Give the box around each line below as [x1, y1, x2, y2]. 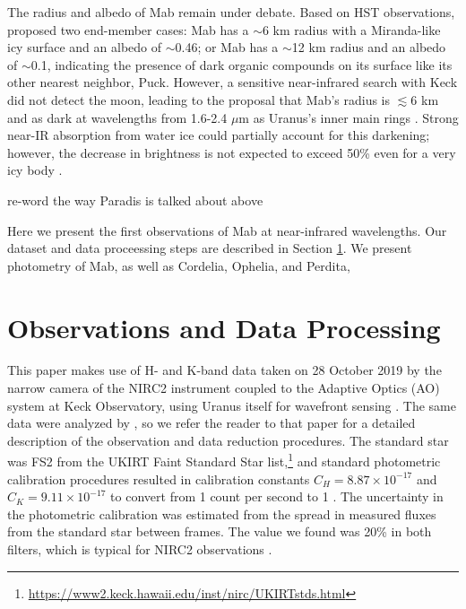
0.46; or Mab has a [175, 38, 279, 57]
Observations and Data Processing [7, 309, 441, 345]
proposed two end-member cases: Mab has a [7, 20, 249, 39]
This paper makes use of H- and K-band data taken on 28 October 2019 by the [7, 361, 442, 379]
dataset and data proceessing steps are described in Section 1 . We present [7, 239, 412, 257]
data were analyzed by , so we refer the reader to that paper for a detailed [7, 413, 416, 432]
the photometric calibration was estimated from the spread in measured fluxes [7, 504, 436, 523]
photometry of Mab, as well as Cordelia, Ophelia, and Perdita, [7, 256, 350, 274]
